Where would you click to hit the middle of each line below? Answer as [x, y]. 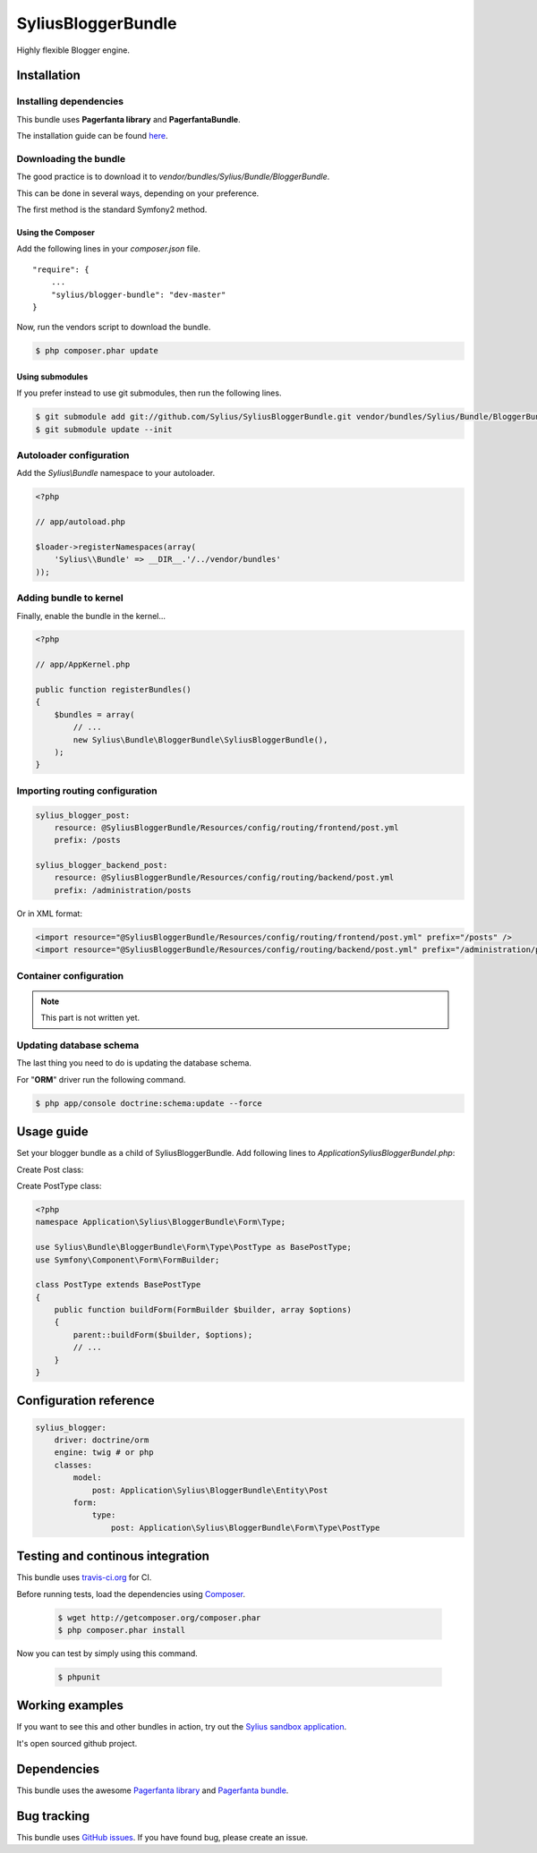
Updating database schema [78, 1045]
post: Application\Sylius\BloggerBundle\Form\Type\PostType [245, 1527]
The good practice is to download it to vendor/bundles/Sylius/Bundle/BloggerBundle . [173, 177]
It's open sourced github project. [77, 1743]
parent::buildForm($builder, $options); [163, 1334]
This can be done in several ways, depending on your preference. [138, 193]
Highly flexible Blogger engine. [73, 50]
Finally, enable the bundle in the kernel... [91, 616]
